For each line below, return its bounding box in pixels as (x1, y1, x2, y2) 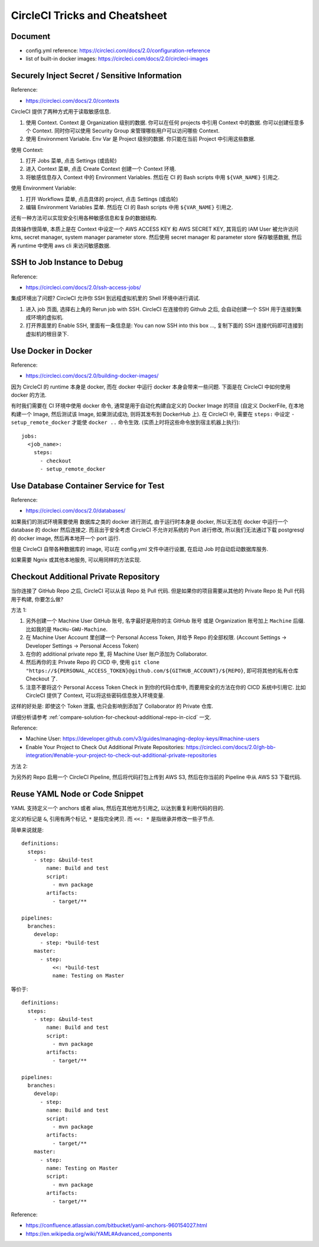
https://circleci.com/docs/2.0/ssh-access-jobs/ (25, 284, 141, 291)
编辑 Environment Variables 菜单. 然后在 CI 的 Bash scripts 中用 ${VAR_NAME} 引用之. (25, 204, 233, 211)
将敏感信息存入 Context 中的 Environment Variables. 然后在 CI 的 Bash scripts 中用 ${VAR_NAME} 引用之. (25, 173, 280, 180)
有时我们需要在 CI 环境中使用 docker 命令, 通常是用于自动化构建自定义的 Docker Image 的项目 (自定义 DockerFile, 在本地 (11, 402, 304, 409)
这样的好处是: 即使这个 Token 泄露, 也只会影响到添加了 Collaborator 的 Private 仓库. (11, 702, 214, 710)
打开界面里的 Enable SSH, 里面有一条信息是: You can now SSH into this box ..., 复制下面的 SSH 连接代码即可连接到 (25, 322, 304, 329)
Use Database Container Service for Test (11, 481, 165, 491)
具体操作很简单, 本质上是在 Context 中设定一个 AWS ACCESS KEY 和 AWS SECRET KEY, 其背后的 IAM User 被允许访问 (11, 225, 298, 232)
